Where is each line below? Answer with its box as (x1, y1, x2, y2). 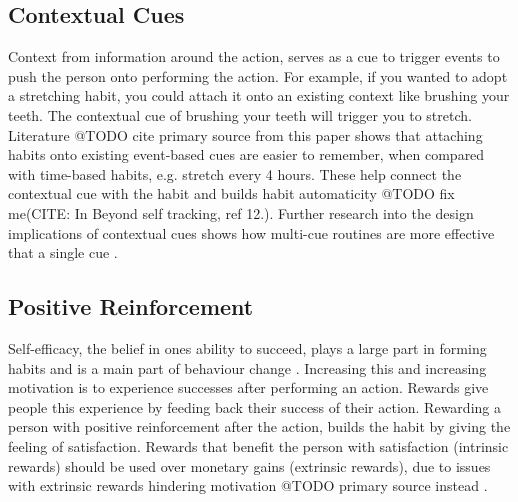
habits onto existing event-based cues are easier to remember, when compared (8, 144, 485, 165)
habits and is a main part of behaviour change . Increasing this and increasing (8, 357, 487, 378)
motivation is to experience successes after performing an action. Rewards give (8, 377, 489, 398)
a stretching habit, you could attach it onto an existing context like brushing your (8, 85, 510, 106)
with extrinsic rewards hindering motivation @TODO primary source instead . (8, 475, 488, 496)
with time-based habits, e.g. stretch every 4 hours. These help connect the (8, 163, 462, 184)
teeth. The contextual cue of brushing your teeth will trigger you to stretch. (8, 104, 472, 125)
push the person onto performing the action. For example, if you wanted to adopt (8, 65, 508, 86)
